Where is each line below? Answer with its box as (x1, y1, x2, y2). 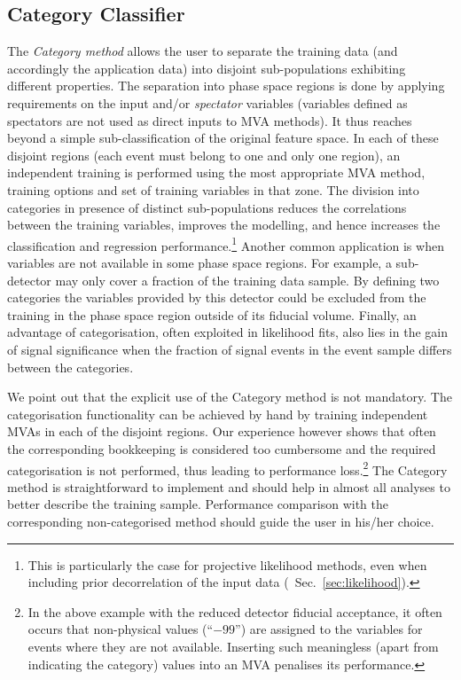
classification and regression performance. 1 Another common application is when (7, 233, 444, 254)
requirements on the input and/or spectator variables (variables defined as (7, 93, 408, 112)
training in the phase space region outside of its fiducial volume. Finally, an (7, 305, 417, 324)
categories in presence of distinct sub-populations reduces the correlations (7, 198, 407, 216)
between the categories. (7, 357, 134, 376)
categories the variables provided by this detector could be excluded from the (7, 288, 426, 307)
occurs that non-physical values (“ (27, 620, 214, 638)
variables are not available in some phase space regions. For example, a (7, 253, 392, 271)
